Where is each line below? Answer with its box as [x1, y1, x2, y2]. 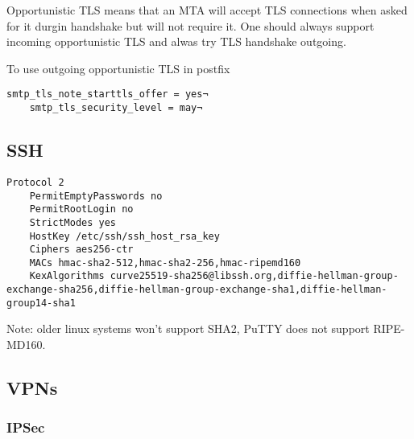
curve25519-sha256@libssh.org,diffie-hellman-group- [110, 270, 399, 282]
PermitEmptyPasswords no [29, 190, 163, 202]
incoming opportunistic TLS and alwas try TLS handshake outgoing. [6, 33, 346, 50]
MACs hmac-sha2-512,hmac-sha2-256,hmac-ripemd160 [29, 256, 301, 269]
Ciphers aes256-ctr [29, 244, 134, 256]
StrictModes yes [29, 216, 117, 228]
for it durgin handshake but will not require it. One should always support [6, 17, 375, 34]
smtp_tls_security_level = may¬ [29, 102, 203, 114]
